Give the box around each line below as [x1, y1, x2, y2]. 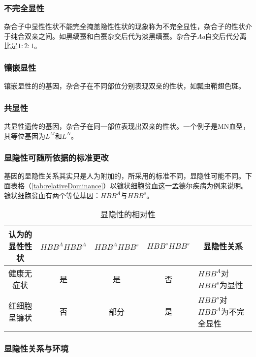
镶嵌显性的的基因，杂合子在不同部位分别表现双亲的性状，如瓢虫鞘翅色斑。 [4, 81, 245, 91]
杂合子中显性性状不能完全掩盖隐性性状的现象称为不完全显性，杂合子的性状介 [4, 21, 252, 31]
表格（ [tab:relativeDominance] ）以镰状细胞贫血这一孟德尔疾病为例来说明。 [10, 180, 248, 191]
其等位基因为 [4, 130, 45, 141]
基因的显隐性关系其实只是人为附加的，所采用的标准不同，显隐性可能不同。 [4, 171, 245, 181]
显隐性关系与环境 [4, 342, 68, 355]
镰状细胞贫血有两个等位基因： [4, 190, 100, 200]
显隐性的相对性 [100, 208, 156, 220]
